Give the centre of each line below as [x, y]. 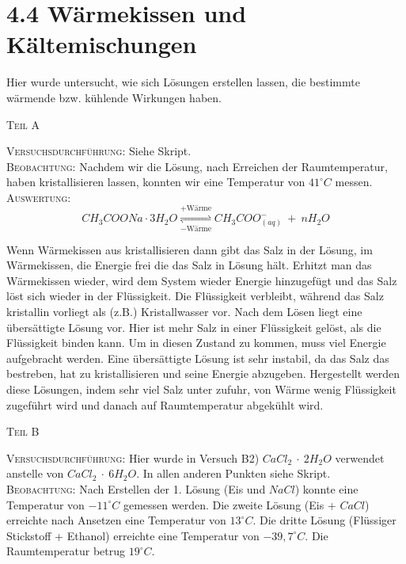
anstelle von [35, 473]
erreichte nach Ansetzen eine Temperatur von [116, 520]
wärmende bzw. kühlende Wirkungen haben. [114, 97]
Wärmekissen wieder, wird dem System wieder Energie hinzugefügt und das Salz [202, 280]
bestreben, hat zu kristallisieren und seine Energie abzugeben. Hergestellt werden [203, 373]
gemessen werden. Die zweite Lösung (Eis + [230, 504]
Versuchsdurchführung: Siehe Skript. [99, 151]
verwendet [360, 457]
